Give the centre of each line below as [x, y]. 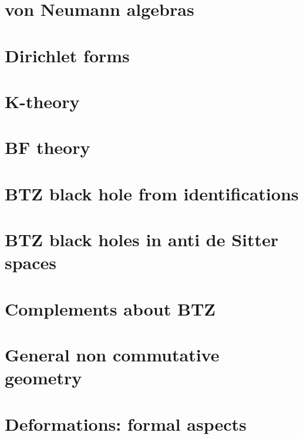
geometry [43, 378]
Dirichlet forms [67, 55]
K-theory [42, 101]
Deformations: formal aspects [126, 423]
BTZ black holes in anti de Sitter [142, 239]
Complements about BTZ [110, 308]
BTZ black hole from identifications [152, 193]
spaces [31, 262]
